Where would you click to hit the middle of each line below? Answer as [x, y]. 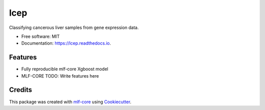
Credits [21, 90]
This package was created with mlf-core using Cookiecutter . [70, 102]
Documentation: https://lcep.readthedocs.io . [66, 43]
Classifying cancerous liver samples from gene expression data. [74, 27]
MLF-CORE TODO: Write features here [60, 76]
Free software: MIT [40, 36]
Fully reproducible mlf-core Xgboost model [65, 69]
